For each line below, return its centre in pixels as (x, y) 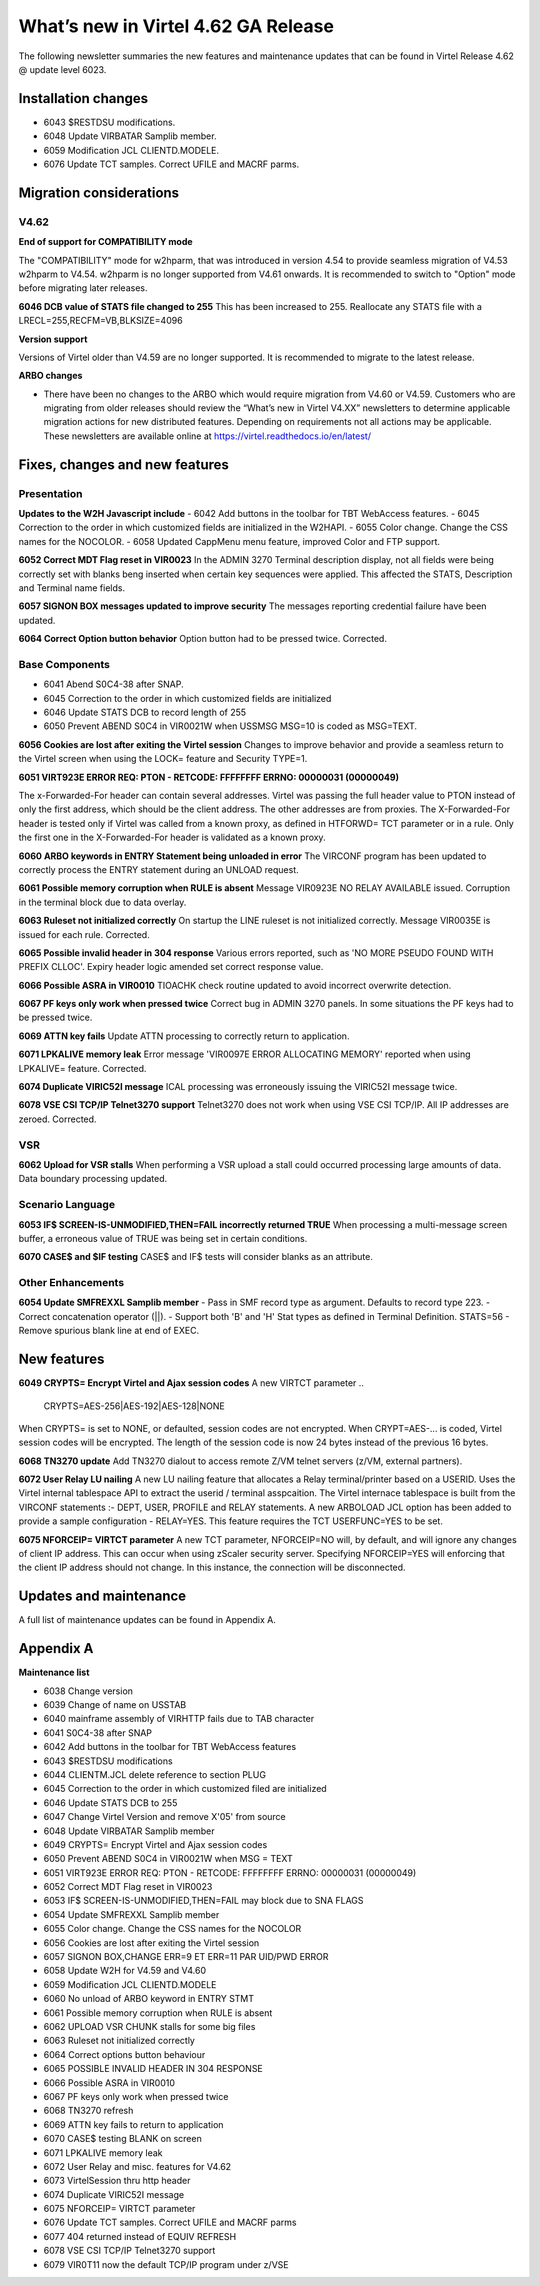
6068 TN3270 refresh (88, 2111)
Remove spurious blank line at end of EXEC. (109, 1331)
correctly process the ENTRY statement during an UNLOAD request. (158, 869)
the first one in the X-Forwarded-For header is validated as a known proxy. (172, 837)
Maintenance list (54, 1672)
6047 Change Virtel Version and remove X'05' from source (164, 1817)
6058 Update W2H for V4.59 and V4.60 (125, 1971)
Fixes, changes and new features (124, 464)
